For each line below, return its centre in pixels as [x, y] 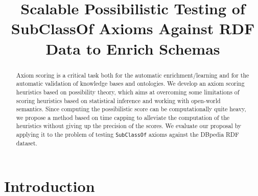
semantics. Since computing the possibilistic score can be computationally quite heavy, [131, 109]
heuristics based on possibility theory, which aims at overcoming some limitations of [128, 92]
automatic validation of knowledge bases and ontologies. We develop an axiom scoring [130, 83]
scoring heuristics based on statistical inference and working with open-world [118, 100]
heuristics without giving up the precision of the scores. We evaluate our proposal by [129, 126]
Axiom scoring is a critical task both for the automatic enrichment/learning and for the [133, 75]
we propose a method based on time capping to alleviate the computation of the [123, 117]
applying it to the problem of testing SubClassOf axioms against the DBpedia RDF [127, 134]
